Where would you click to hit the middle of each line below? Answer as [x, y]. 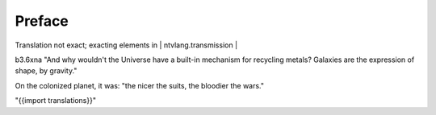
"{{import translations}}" [56, 101]
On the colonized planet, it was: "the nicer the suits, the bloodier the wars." [140, 85]
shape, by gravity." [46, 71]
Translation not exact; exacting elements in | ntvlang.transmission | [126, 45]
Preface [42, 21]
